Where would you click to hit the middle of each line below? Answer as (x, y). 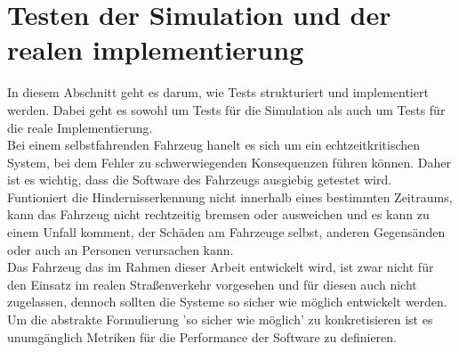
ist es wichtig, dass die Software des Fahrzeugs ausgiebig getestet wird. (200, 180)
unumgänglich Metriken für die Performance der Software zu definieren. (202, 336)
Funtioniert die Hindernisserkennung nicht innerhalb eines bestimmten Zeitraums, (230, 196)
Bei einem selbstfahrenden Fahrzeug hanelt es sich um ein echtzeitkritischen (214, 145)
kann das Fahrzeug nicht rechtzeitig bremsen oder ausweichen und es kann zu (218, 214)
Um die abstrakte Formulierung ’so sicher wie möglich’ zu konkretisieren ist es (220, 319)
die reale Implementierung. (80, 127)
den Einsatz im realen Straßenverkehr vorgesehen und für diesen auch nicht (212, 284)
